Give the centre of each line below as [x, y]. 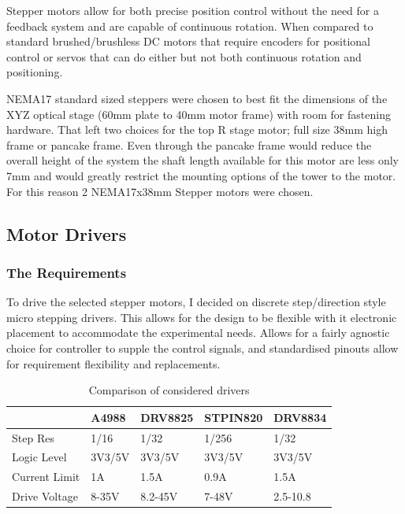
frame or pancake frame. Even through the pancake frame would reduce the [189, 144]
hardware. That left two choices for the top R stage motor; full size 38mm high [197, 129]
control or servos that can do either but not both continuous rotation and [184, 56]
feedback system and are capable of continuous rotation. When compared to [190, 26]
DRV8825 [167, 417]
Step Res [33, 437]
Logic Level [39, 457]
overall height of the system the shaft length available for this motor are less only [202, 160]
